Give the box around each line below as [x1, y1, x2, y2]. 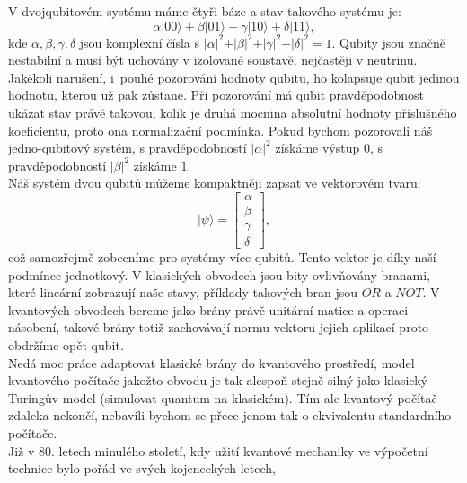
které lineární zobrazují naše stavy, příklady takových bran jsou [8, 283, 357, 302]
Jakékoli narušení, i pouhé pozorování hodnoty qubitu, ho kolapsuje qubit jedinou [8, 67, 460, 86]
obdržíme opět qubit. [8, 336, 124, 355]
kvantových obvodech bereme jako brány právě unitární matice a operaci [8, 300, 409, 319]
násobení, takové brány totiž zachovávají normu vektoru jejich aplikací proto [8, 318, 429, 337]
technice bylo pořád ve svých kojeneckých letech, [8, 459, 276, 478]
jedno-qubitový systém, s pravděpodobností [8, 138, 247, 157]
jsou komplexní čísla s [79, 32, 200, 51]
